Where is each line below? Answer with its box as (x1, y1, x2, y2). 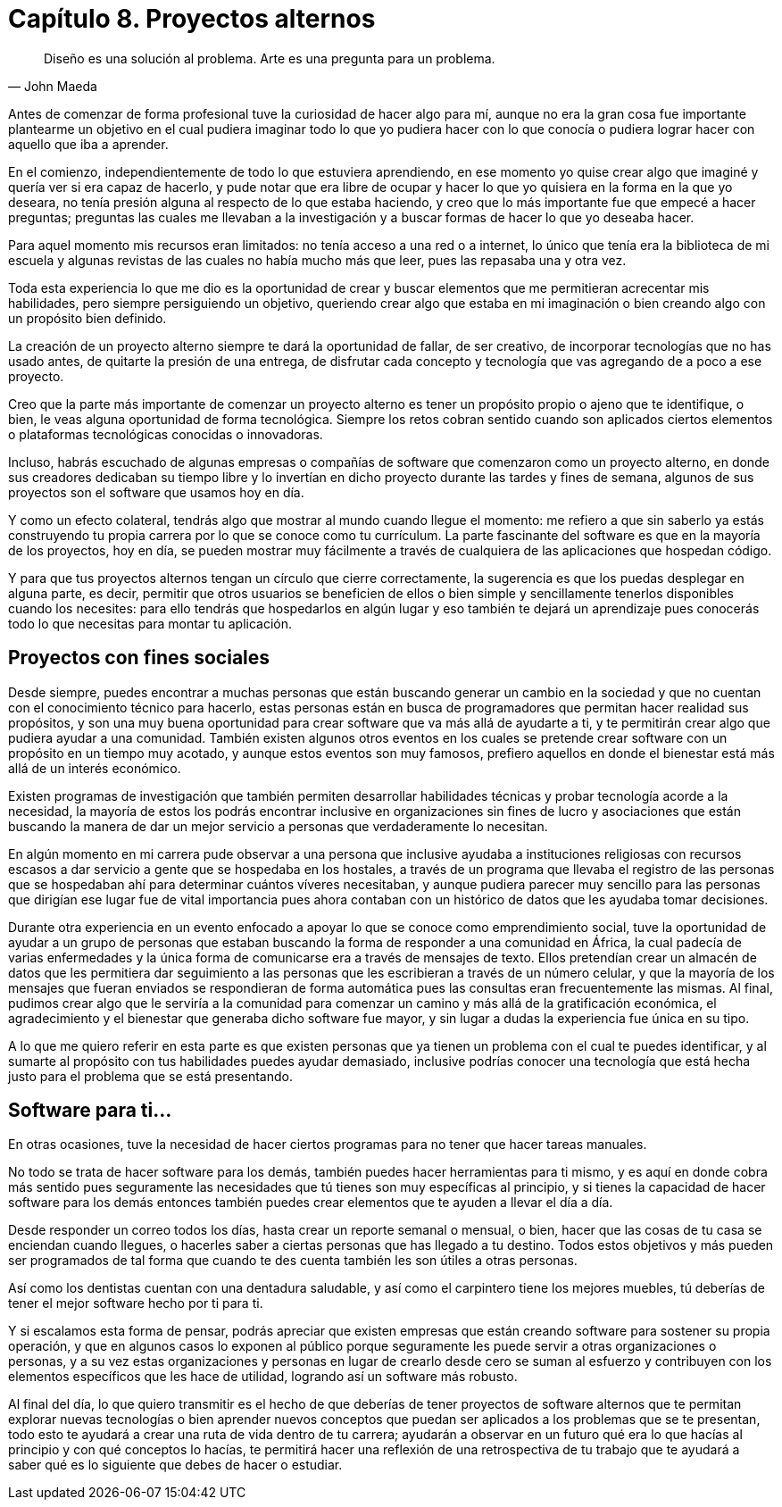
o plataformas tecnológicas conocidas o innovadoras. (8, 426, 323, 442)
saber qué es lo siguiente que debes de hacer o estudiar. (8, 1457, 343, 1473)
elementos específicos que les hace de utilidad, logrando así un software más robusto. (8, 1369, 518, 1385)
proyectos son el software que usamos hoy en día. (8, 484, 304, 500)
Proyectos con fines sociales (8, 646, 270, 670)
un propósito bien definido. (8, 310, 167, 326)
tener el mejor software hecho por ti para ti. (8, 1295, 263, 1311)
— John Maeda (8, 78, 97, 94)
